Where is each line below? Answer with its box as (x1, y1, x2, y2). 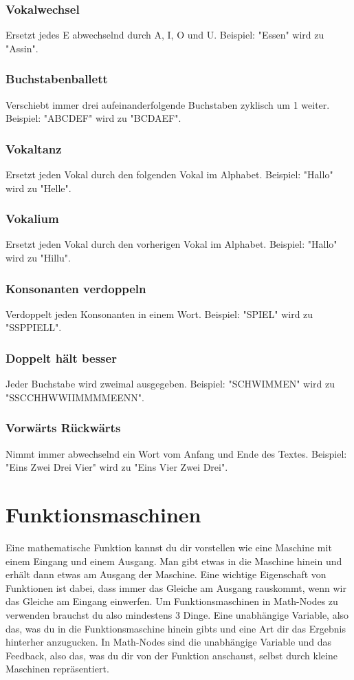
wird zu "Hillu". (5, 251, 71, 265)
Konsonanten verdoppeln (5, 279, 146, 297)
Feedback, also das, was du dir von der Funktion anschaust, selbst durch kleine (5, 648, 338, 662)
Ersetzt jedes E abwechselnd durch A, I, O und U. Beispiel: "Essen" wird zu (5, 28, 324, 42)
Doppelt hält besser (5, 349, 117, 366)
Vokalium (5, 210, 59, 227)
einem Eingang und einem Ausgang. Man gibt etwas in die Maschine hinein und (5, 553, 342, 568)
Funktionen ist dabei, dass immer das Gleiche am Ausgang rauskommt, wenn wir (5, 580, 346, 595)
